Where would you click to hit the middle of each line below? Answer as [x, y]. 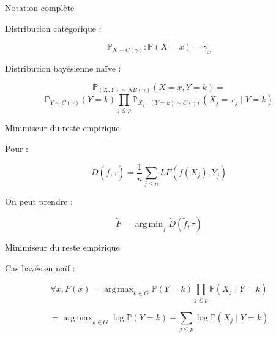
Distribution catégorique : [53, 28]
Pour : [17, 149]
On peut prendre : [39, 201]
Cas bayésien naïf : [40, 267]
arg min [149, 224]
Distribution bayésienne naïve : [63, 68]
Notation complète [40, 7]
